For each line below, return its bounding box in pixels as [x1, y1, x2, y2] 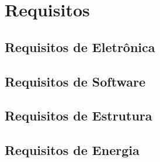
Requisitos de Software [5, 72, 145, 90]
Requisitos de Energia [5, 141, 140, 159]
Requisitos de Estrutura [5, 106, 152, 125]
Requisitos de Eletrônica [5, 37, 155, 56]
